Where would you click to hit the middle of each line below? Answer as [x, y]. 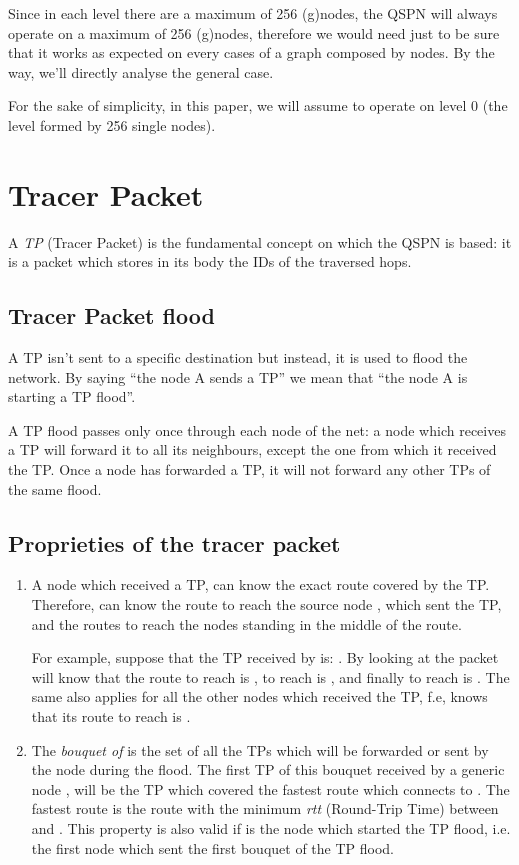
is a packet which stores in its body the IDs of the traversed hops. [210, 261]
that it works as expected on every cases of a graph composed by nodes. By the [251, 52]
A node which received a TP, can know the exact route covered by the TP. [260, 584]
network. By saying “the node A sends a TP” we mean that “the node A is [238, 376]
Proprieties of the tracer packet [174, 542]
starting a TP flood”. [72, 396]
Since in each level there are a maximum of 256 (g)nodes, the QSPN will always [253, 13]
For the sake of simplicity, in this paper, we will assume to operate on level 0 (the [258, 105]
